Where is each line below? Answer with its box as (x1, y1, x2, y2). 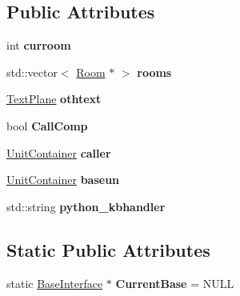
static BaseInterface (6, 274, 103, 291)
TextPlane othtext (6, 90, 102, 107)
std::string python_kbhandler (6, 198, 166, 214)
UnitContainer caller (6, 144, 111, 161)
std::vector (6, 63, 58, 80)
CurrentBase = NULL (115, 274, 234, 291)
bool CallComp (6, 117, 88, 134)
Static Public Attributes (6, 237, 210, 262)
